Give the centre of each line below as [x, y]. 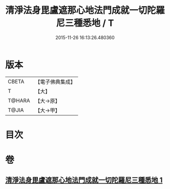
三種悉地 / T [90, 23]
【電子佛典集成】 [55, 82]
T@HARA [19, 101]
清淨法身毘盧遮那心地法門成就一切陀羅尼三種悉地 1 [84, 180]
